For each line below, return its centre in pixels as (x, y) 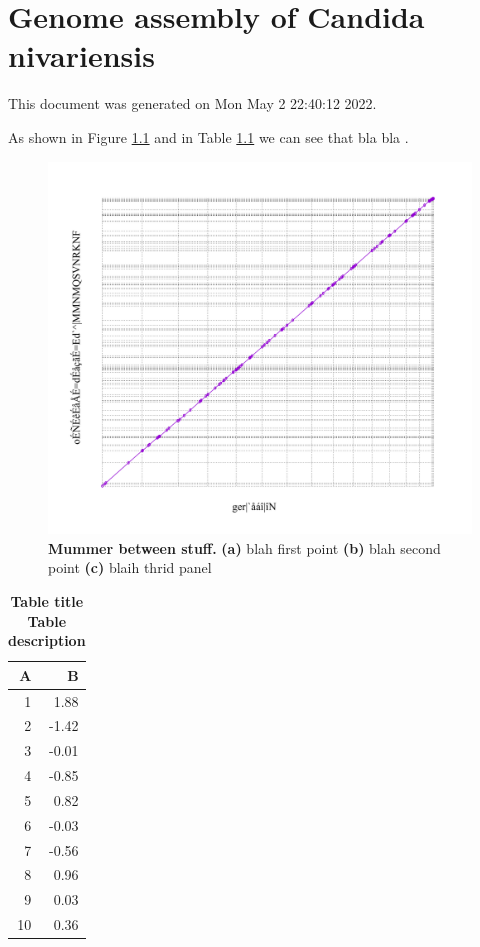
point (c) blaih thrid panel (130, 567)
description (47, 640)
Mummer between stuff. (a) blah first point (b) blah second (244, 547)
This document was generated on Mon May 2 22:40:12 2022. (192, 103)
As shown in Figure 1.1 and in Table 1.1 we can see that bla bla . (208, 136)
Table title (47, 600)
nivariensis (81, 55)
